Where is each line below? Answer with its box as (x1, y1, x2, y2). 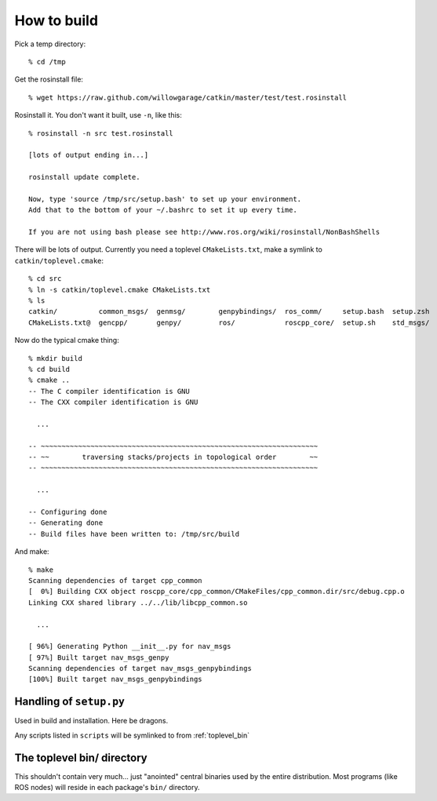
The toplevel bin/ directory (14, 751, 148, 764)
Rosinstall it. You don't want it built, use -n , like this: (14, 111, 182, 120)
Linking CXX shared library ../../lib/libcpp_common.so (28, 598, 248, 607)
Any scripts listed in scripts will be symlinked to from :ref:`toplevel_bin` (14, 730, 250, 740)
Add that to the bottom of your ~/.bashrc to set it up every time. (28, 206, 297, 215)
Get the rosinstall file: (14, 75, 84, 84)
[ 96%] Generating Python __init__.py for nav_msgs (28, 642, 231, 651)
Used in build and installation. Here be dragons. (14, 716, 169, 726)
